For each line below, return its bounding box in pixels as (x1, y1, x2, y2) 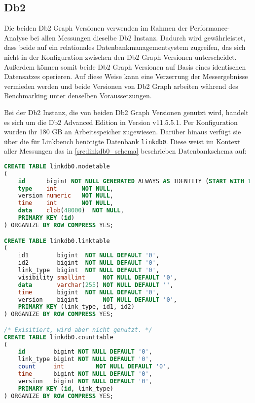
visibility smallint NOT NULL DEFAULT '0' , (18, 274, 177, 281)
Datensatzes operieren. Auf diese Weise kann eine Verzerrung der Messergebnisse (4, 71, 248, 81)
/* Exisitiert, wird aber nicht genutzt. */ (4, 326, 152, 333)
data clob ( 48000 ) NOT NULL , (18, 207, 124, 214)
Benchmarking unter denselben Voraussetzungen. (4, 90, 152, 101)
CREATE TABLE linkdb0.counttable (4, 333, 113, 341)
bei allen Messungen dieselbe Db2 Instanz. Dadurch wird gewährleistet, (30, 32, 246, 42)
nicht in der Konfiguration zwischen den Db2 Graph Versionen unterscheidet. (4, 51, 237, 62)
